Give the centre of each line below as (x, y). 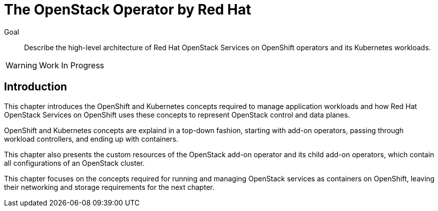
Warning (21, 65)
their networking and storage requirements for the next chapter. (109, 187)
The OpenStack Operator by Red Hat (128, 10)
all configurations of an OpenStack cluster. (75, 163)
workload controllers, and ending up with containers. (91, 139)
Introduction (36, 87)
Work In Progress (71, 65)
